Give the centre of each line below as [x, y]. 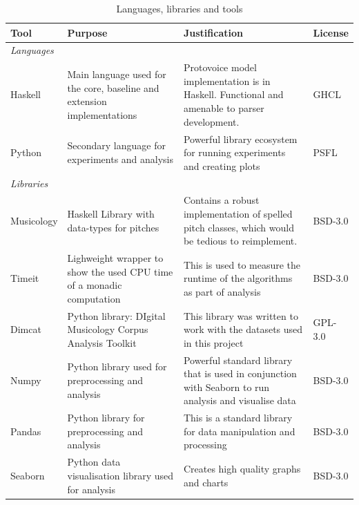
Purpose [87, 32]
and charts [206, 482]
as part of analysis [222, 291]
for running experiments [234, 152]
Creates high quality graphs [242, 469]
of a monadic [95, 285]
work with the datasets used [243, 329]
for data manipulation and [239, 431]
